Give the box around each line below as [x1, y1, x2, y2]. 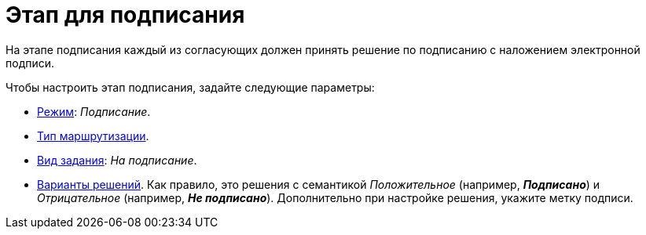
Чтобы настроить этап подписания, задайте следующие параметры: [6, 80, 375, 94]
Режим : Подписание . [37, 104, 151, 118]
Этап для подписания [6, 2, 245, 28]
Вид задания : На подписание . [37, 153, 197, 167]
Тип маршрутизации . [37, 128, 149, 143]
